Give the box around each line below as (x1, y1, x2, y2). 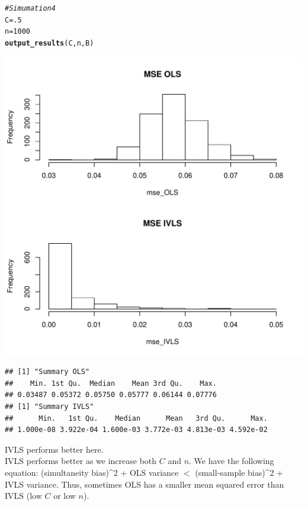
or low (53, 489, 76, 502)
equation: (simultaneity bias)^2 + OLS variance (5, 466, 179, 478)
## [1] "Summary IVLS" (5, 402, 94, 411)
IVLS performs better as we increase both (5, 455, 157, 467)
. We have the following (189, 455, 274, 467)
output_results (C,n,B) (5, 38, 94, 47)
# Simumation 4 (5, 4, 56, 12)
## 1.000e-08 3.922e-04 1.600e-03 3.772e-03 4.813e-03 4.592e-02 (5, 426, 268, 434)
